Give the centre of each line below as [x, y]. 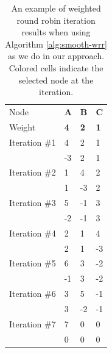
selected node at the [56, 80]
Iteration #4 [33, 233]
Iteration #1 [33, 142]
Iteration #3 [33, 203]
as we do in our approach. [56, 56]
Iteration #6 [33, 294]
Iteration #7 [33, 323]
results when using [56, 32]
